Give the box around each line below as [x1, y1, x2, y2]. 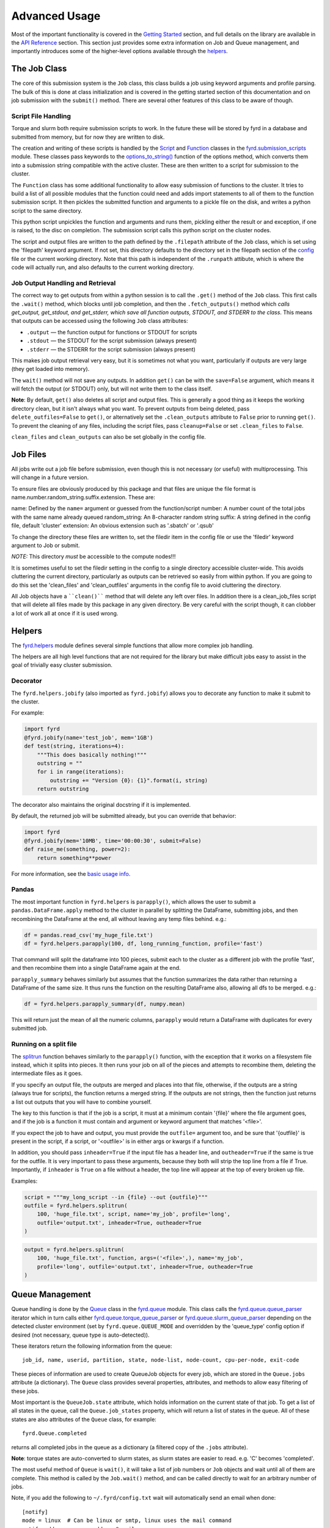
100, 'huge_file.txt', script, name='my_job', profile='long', [37, 1211, 231, 1218]
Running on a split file [11, 1040, 78, 1048]
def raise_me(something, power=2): [24, 846, 131, 853]
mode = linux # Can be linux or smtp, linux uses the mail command [22, 1517, 232, 1524]
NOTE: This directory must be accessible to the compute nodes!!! [11, 553, 176, 560]
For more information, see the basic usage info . [11, 870, 131, 877]
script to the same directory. [11, 207, 82, 214]
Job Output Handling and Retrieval [11, 279, 116, 287]
